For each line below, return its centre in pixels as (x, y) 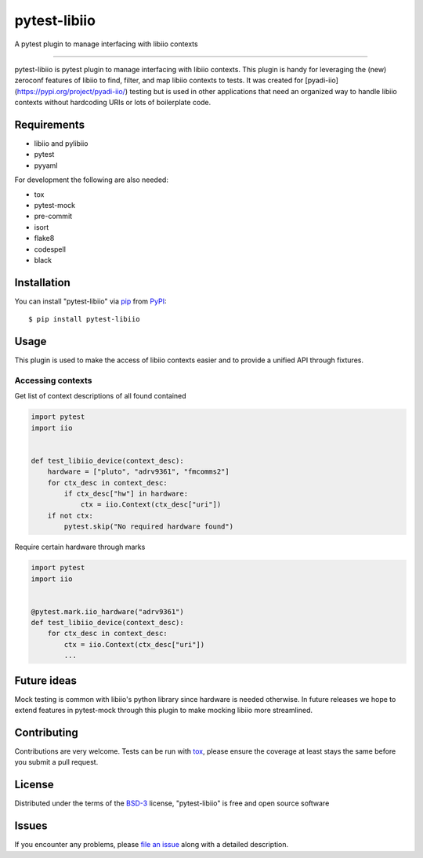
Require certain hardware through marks (80, 547)
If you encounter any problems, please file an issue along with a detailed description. (152, 845)
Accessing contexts (53, 380)
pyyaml (46, 165)
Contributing (46, 732)
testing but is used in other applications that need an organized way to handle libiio (263, 91)
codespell (50, 249)
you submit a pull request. (56, 762)
